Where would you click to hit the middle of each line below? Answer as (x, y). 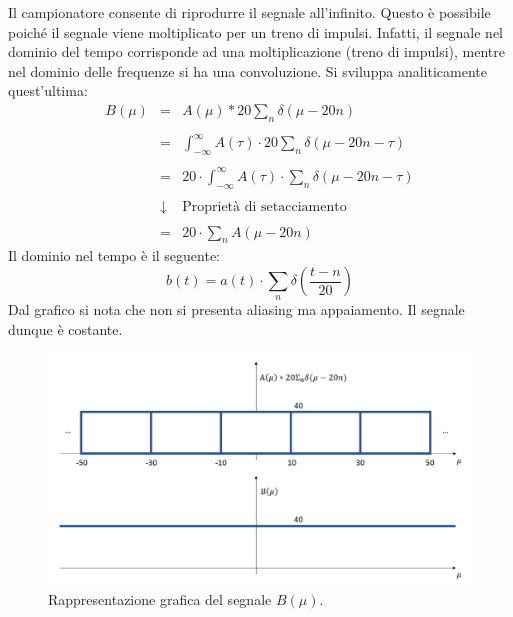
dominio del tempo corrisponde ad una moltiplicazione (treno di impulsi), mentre (256, 51)
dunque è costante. (65, 329)
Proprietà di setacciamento (264, 206)
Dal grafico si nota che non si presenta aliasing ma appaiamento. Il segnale (236, 309)
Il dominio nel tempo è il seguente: (114, 255)
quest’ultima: (48, 90)
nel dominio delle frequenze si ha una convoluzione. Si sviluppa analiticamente (247, 70)
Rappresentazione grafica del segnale (160, 598)
